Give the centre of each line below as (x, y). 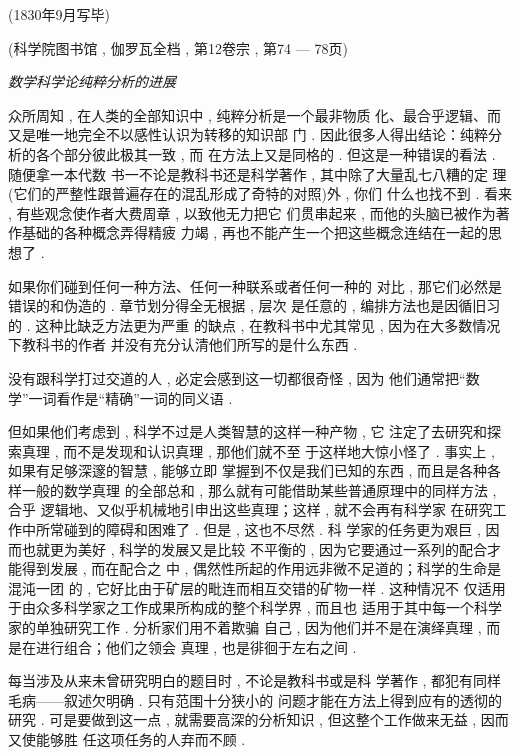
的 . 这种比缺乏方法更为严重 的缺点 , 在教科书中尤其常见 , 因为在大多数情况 (254, 324)
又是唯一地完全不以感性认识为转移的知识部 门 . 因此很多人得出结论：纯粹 (248, 134)
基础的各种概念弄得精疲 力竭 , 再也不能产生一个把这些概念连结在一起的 (254, 232)
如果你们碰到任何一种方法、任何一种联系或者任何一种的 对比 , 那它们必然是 (255, 285)
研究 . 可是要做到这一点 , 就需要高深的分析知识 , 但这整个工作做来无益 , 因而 (258, 719)
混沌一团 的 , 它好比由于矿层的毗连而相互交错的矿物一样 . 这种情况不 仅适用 (257, 587)
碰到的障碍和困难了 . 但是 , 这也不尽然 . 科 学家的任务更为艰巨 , (272, 529)
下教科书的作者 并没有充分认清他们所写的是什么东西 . (183, 344)
